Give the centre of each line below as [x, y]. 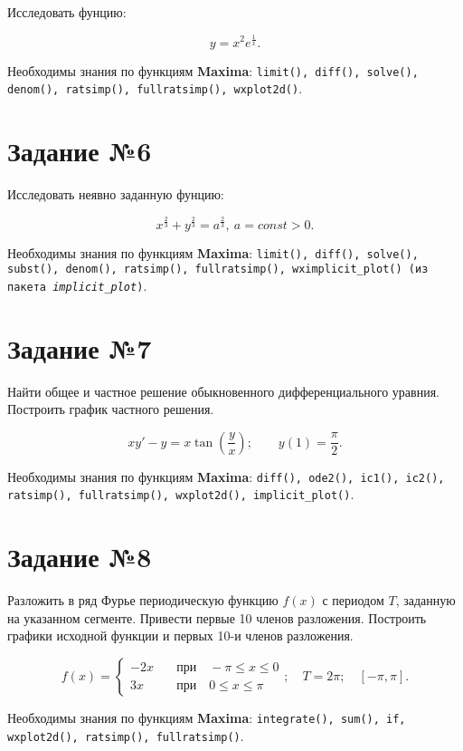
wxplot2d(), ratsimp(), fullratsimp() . [126, 735]
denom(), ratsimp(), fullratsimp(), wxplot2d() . [155, 88]
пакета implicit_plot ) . [77, 285]
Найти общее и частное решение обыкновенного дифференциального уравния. [224, 391]
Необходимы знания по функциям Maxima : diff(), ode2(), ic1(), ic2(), [226, 476]
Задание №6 [80, 151]
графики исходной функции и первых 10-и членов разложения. [180, 635]
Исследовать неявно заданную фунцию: [116, 193]
